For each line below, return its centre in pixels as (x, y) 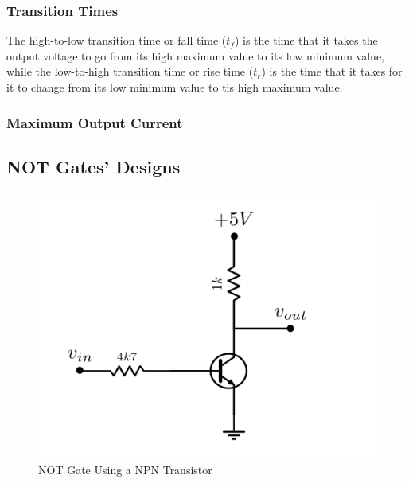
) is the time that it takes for (332, 71)
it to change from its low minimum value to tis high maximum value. (175, 87)
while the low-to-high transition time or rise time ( (130, 71)
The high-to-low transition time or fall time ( (117, 40)
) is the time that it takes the (306, 40)
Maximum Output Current (95, 122)
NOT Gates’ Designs (93, 166)
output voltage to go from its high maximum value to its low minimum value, (196, 55)
